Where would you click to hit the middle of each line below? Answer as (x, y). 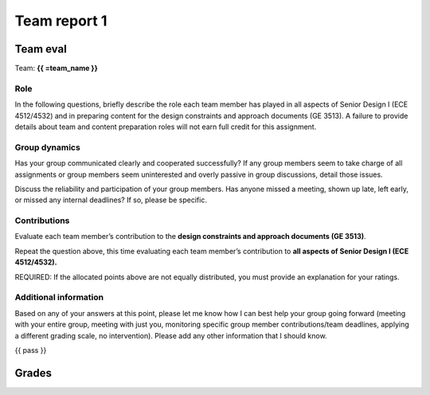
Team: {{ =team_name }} (57, 68)
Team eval (41, 49)
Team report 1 (61, 21)
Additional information (59, 297)
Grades (33, 373)
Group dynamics (48, 147)
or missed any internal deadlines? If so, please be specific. (111, 200)
